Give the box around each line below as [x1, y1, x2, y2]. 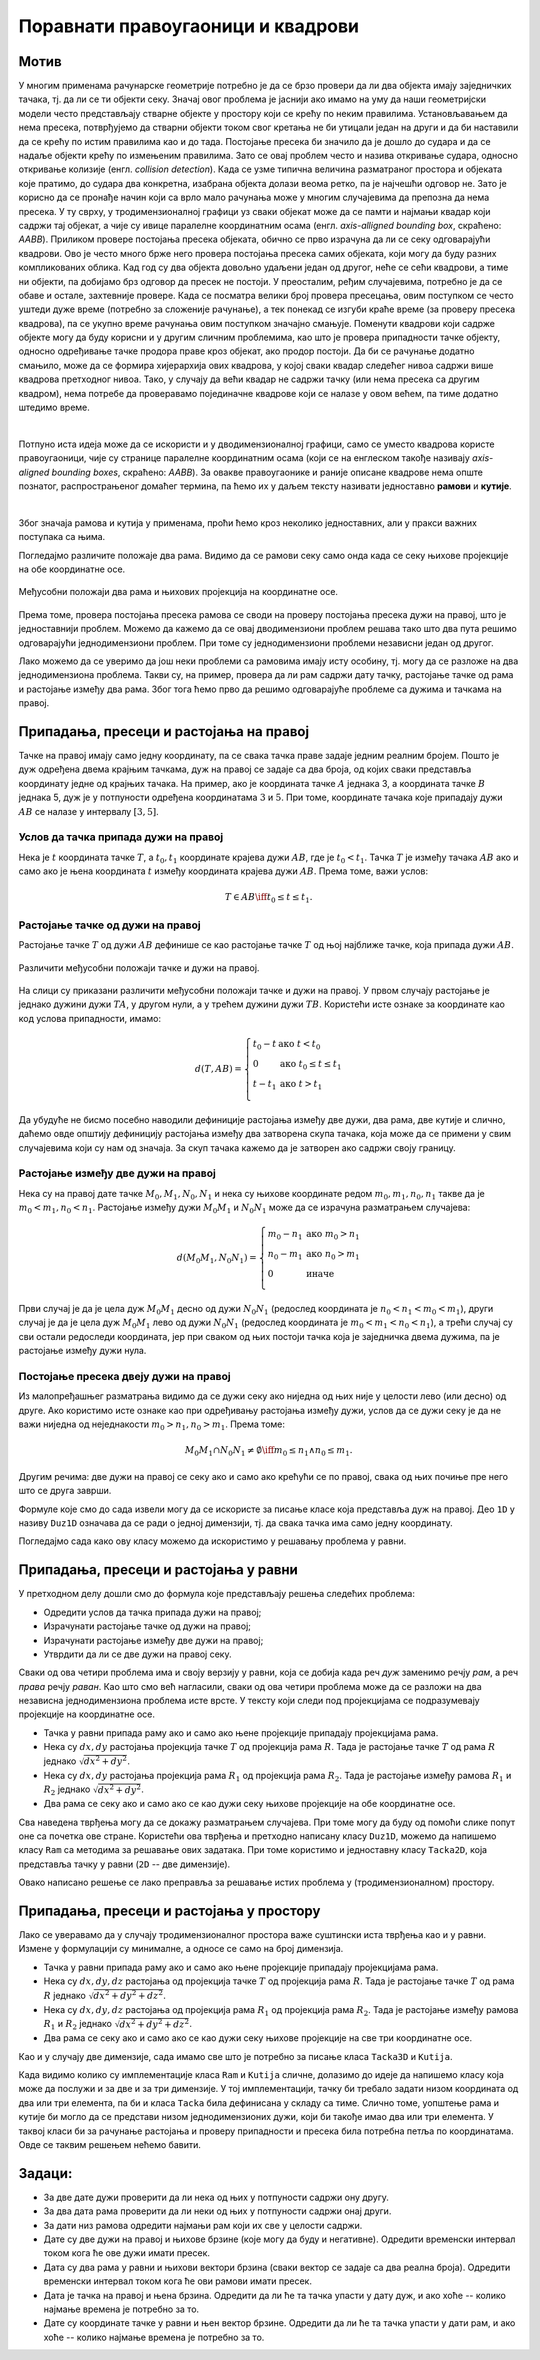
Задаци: [18, 2165, 73, 2182]
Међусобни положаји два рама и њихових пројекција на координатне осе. [18, 586, 339, 598]
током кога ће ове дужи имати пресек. [43, 2247, 210, 2259]
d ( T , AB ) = [195, 1063, 242, 1074]
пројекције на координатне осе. [18, 1708, 155, 1720]
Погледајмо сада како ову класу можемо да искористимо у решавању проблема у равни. [18, 1535, 407, 1547]
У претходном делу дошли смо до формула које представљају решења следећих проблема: [18, 1588, 415, 1600]
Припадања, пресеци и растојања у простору [18, 1902, 321, 1919]
